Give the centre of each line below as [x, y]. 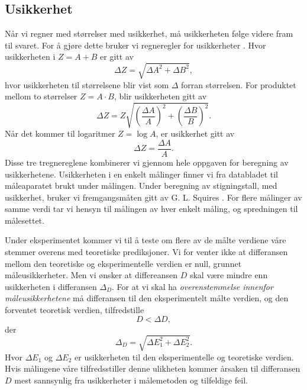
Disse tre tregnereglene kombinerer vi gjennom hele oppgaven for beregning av [147, 162]
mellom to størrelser [41, 96]
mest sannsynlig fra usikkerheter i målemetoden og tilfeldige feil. [131, 380]
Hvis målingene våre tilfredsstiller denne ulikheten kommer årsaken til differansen [153, 368]
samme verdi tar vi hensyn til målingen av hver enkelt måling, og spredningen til [151, 209]
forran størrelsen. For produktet [239, 84]
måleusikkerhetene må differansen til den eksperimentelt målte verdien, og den [147, 298]
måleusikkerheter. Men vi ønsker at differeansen [91, 275]
